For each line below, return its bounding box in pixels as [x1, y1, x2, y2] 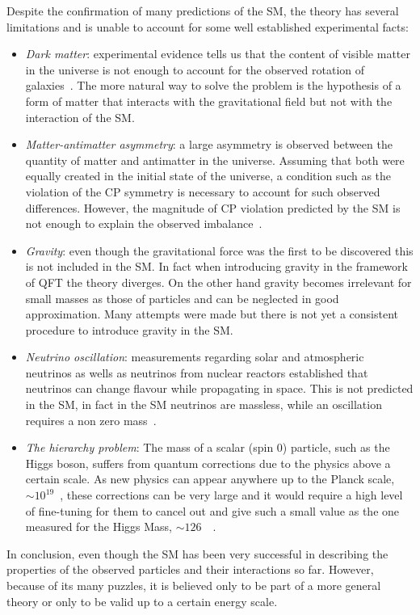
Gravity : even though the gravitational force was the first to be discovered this [25, 242, 414, 259]
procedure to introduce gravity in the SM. [25, 321, 233, 338]
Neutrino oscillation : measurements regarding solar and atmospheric [25, 348, 364, 365]
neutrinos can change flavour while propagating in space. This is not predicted [25, 380, 414, 397]
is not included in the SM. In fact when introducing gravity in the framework [25, 258, 408, 275]
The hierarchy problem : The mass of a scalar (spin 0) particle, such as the [25, 439, 390, 456]
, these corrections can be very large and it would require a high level [60, 487, 403, 503]
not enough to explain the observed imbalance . [25, 215, 262, 232]
